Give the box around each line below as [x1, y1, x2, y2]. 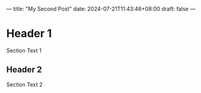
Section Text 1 [6, 46, 42, 54]
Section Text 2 [6, 81, 43, 88]
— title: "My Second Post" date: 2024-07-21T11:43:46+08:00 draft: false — [6, 6, 196, 12]
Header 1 [6, 27, 52, 40]
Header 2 [6, 64, 43, 75]
